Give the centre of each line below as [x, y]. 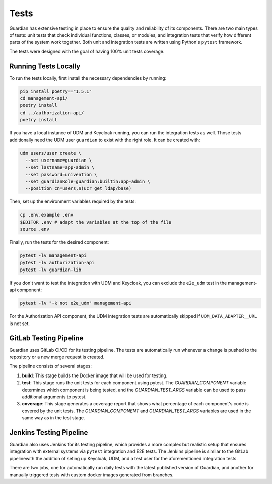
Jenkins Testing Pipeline [49, 432]
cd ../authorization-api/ [52, 113]
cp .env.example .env [47, 215]
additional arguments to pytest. [54, 397]
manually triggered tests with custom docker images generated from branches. [91, 475]
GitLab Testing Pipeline [46, 338]
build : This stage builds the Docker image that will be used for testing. [95, 375]
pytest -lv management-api [53, 256]
